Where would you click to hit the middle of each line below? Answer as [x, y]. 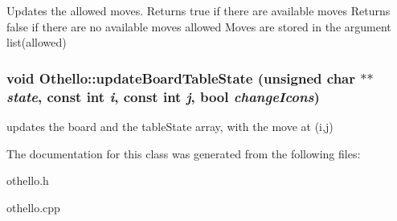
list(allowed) [37, 42]
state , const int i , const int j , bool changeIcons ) [163, 96]
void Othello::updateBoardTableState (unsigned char [181, 78]
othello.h [28, 180]
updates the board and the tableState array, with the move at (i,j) [170, 126]
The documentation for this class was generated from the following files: [184, 153]
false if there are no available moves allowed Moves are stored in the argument [199, 26]
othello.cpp [33, 207]
